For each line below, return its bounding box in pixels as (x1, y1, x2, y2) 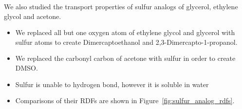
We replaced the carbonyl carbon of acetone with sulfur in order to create (15, 53, 236, 63)
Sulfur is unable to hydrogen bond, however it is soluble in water (15, 79, 209, 89)
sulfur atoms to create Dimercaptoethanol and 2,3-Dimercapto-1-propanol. (15, 36, 238, 47)
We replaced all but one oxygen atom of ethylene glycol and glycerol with (15, 27, 235, 37)
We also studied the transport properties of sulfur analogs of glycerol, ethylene (4, 1, 238, 11)
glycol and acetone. (4, 11, 61, 21)
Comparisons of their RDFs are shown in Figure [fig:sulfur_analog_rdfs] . (15, 95, 235, 106)
